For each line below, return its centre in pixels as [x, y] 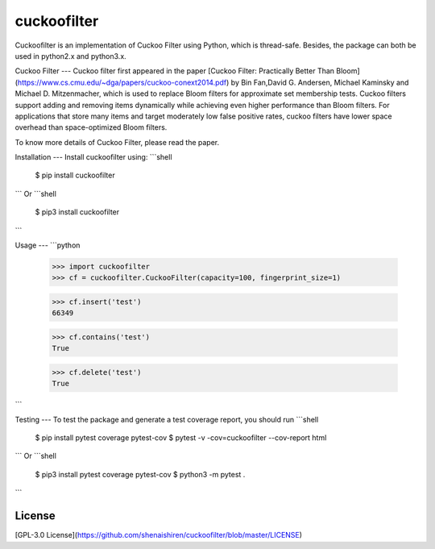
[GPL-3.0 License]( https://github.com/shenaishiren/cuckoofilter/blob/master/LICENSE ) [158, 535]
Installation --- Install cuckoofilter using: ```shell [93, 157]
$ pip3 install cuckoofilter [77, 212]
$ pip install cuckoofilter [75, 175]
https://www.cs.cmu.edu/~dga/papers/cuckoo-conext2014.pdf [122, 82]
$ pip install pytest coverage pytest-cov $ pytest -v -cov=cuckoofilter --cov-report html [181, 438]
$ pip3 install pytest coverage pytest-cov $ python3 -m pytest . [140, 474]
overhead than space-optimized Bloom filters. [91, 127]
